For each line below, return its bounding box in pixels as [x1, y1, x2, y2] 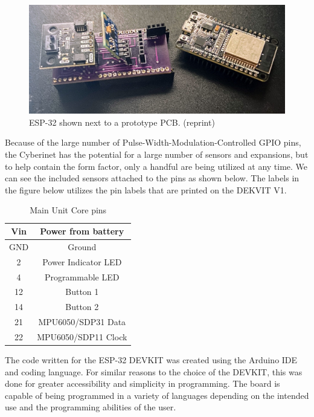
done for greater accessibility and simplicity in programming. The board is [5, 377, 280, 390]
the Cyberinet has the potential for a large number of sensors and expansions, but [5, 148, 309, 161]
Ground [68, 240, 97, 253]
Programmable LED [45, 270, 120, 283]
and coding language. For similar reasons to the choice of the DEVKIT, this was [5, 365, 303, 378]
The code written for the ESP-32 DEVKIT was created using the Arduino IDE [5, 354, 298, 366]
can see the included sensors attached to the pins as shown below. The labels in [5, 172, 300, 184]
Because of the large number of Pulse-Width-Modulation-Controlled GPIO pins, [5, 136, 301, 149]
